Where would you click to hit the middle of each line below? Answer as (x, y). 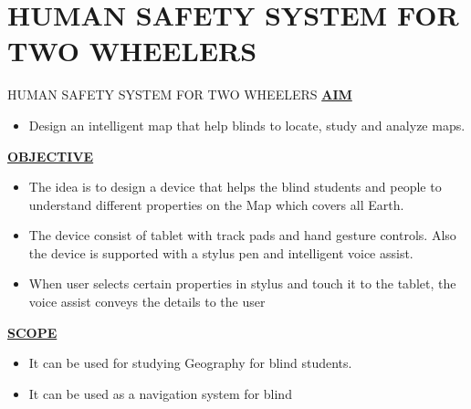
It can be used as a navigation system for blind (160, 393)
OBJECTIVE (51, 156)
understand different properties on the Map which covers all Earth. (216, 204)
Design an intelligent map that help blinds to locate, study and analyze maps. (247, 125)
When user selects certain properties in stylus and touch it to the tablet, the (242, 283)
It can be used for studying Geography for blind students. (190, 363)
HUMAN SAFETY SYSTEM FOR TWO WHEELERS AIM (180, 94)
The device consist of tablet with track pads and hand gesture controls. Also (242, 235)
